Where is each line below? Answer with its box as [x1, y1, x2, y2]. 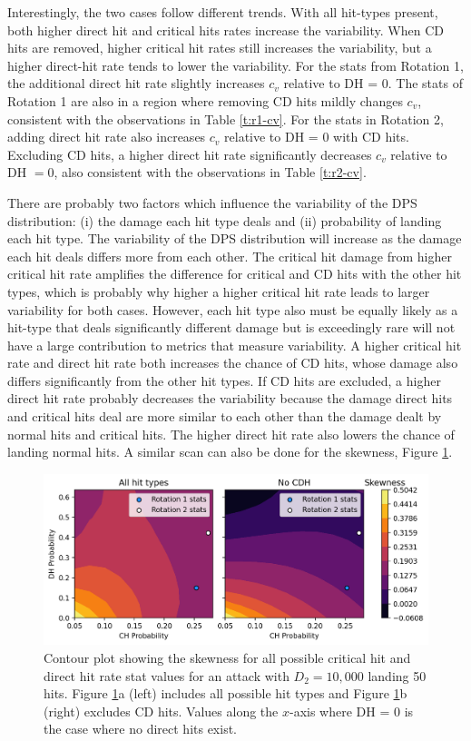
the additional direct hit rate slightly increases [7, 74, 265, 93]
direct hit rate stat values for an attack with [44, 666, 289, 685]
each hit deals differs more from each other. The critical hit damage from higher [7, 246, 452, 265]
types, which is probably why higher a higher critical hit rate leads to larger [7, 282, 430, 301]
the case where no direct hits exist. [44, 719, 237, 738]
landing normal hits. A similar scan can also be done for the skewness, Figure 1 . [7, 442, 453, 461]
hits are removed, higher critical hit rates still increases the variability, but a [7, 38, 432, 57]
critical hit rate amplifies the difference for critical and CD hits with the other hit [7, 264, 462, 283]
